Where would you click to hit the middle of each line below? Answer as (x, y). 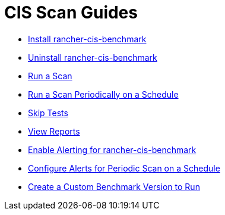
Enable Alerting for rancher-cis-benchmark (112, 149)
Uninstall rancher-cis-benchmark (93, 57)
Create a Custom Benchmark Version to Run (114, 186)
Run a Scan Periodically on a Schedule (103, 94)
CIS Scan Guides (71, 13)
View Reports (54, 131)
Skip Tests (48, 113)
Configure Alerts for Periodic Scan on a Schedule (124, 168)
